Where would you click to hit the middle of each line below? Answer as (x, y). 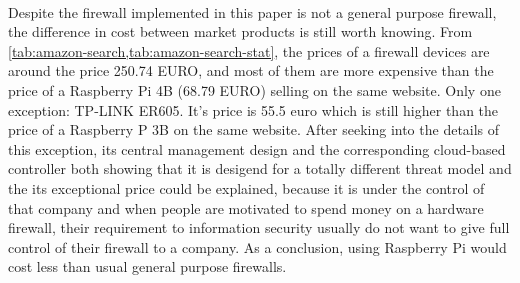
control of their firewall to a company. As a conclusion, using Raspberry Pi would (257, 246)
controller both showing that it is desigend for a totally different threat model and (260, 168)
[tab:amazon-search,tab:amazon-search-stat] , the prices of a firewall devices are (249, 50)
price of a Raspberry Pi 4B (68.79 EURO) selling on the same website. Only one (254, 89)
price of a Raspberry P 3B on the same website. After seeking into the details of (254, 129)
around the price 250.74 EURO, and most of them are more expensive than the (251, 70)
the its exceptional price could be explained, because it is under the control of (246, 187)
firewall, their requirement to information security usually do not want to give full (259, 227)
